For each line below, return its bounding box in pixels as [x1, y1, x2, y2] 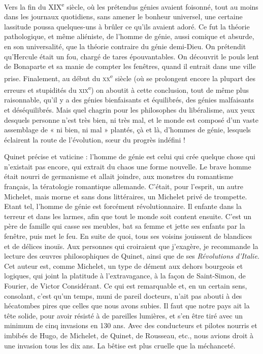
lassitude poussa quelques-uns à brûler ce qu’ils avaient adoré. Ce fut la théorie [4, 21, 250, 31]
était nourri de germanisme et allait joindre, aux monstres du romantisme [4, 171, 234, 182]
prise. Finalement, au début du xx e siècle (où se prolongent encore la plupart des [4, 71, 255, 83]
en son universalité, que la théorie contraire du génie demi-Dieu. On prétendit [4, 41, 246, 52]
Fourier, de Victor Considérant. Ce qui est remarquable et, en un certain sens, [4, 280, 247, 291]
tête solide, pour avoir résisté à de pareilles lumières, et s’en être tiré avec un [4, 310, 243, 321]
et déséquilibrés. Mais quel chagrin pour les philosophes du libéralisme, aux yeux [4, 104, 255, 115]
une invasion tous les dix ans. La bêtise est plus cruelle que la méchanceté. [4, 340, 236, 350]
